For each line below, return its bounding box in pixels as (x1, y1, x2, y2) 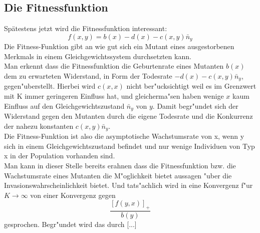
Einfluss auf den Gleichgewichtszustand (4, 100, 125, 111)
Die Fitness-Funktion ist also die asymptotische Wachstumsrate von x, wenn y (4, 131, 244, 141)
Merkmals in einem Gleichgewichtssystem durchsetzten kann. (4, 51, 191, 61)
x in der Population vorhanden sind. (4, 150, 115, 161)
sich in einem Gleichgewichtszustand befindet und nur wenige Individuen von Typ (4, 140, 255, 151)
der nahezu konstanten (4, 120, 74, 131)
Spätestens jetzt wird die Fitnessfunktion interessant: (4, 23, 167, 34)
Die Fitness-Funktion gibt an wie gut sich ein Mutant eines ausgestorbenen (4, 41, 234, 52)
